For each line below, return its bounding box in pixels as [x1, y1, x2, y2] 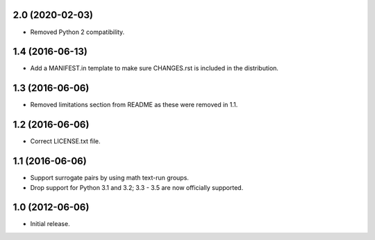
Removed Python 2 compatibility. [30, 28, 125, 36]
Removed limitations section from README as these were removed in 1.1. [30, 101, 238, 109]
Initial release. [30, 220, 70, 228]
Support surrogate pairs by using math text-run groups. [30, 174, 189, 182]
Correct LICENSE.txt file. [30, 137, 101, 145]
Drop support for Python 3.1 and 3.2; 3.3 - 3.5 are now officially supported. [30, 183, 244, 191]
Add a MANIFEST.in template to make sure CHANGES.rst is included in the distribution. [30, 64, 279, 72]
